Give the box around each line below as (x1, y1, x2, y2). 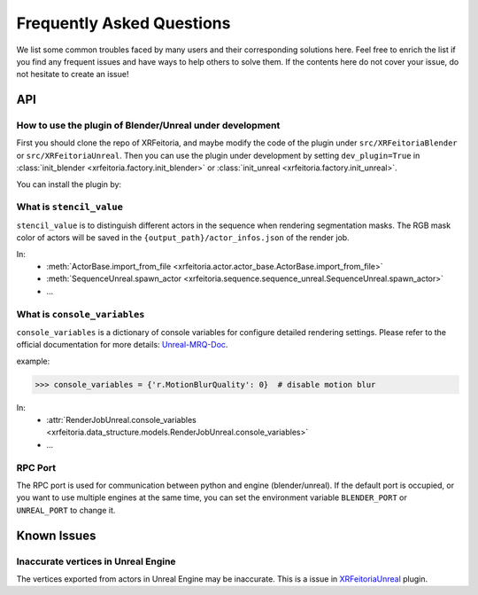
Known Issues (16, 528, 96, 543)
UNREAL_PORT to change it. (16, 505, 116, 515)
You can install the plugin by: (16, 178, 122, 190)
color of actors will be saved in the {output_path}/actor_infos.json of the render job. (16, 232, 350, 243)
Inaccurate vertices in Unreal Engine (16, 555, 176, 568)
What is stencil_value (16, 200, 124, 213)
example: (16, 356, 50, 366)
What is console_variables (16, 308, 145, 320)
